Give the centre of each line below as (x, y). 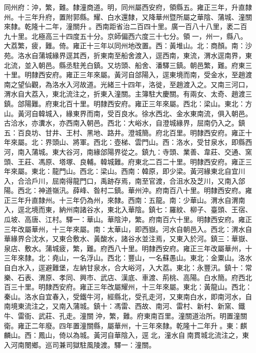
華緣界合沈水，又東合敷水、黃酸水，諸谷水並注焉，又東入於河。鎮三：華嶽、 (128, 239)
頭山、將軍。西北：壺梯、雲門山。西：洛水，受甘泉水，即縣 (148, 142)
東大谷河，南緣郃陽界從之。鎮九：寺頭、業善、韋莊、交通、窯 (152, 151)
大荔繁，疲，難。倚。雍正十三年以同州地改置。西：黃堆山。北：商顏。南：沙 (128, 46)
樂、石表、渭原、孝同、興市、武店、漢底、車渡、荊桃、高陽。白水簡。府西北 (128, 277)
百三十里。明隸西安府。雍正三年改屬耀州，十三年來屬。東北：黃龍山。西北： (128, 287)
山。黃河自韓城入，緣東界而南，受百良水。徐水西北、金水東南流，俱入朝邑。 (128, 113)
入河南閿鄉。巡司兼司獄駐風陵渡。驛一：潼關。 (80, 344)
